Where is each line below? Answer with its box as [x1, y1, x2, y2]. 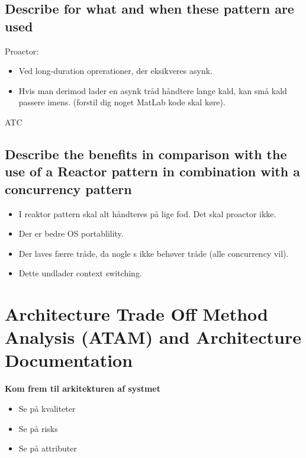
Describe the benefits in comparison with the [5, 144, 287, 163]
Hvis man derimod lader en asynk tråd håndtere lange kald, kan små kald [18, 84, 287, 96]
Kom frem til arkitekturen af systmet [5, 382, 160, 395]
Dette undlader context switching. [18, 267, 142, 279]
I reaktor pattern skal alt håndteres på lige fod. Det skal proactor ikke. [18, 207, 276, 220]
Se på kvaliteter [18, 402, 76, 415]
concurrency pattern [5, 179, 132, 198]
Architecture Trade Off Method [5, 302, 268, 326]
